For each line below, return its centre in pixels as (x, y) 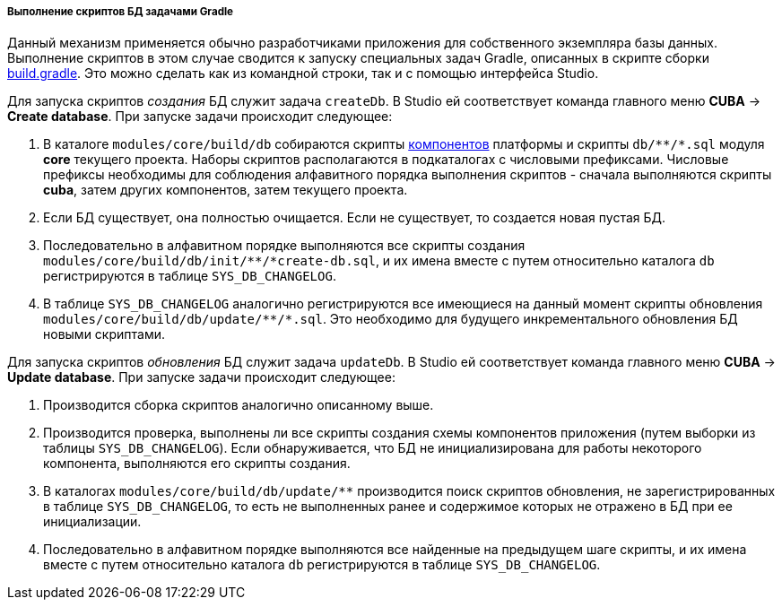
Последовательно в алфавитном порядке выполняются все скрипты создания (284, 246)
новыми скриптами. (104, 334)
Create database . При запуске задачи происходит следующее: (200, 117)
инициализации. (92, 522)
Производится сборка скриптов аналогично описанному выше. (239, 405)
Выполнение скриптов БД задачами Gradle (121, 12)
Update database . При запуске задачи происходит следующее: (201, 377)
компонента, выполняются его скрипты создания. (197, 464)
